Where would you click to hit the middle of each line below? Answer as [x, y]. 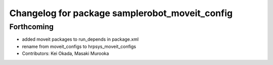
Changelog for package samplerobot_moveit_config [121, 13]
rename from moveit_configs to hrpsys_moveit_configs [79, 46]
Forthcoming [32, 27]
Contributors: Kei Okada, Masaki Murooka [65, 53]
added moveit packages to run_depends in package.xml [80, 39]
